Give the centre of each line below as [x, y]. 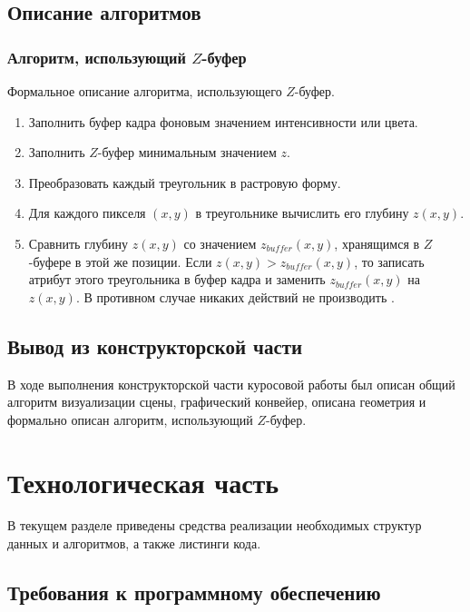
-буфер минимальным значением [187, 152]
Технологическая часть [143, 482]
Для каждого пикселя [87, 213]
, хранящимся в [377, 243]
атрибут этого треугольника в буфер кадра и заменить [177, 279]
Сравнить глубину [78, 243]
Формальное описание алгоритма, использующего [145, 91]
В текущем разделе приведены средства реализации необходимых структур [215, 525]
